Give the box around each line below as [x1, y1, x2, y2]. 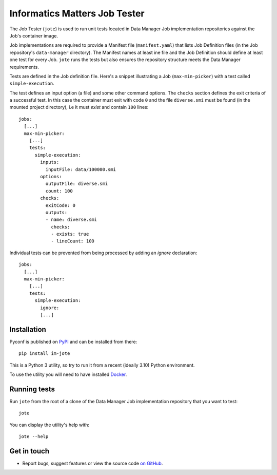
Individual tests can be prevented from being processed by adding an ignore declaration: [9, 250, 197, 256]
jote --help [18, 434, 49, 440]
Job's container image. [9, 32, 58, 39]
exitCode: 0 [45, 202, 76, 208]
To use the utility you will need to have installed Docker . [9, 371, 127, 377]
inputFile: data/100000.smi [45, 166, 116, 172]
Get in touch [9, 447, 50, 455]
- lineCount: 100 [51, 238, 95, 244]
